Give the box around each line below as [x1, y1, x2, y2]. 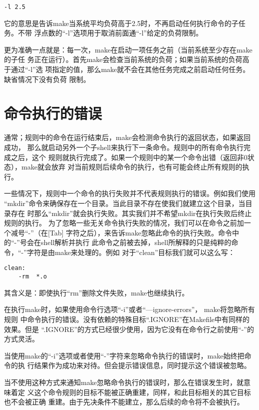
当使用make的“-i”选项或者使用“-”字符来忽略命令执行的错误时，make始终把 [4, 350, 245, 360]
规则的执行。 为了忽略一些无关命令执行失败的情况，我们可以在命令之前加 [4, 217, 244, 228]
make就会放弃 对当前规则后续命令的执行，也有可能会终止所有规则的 [21, 161, 243, 172]
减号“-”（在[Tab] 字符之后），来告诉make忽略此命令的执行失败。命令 [10, 227, 232, 237]
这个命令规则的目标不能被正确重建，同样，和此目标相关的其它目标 [34, 386, 251, 397]
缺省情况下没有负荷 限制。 [4, 73, 90, 84]
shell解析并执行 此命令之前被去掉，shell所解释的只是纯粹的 [40, 237, 232, 247]
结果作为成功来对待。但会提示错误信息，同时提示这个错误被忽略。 [34, 360, 251, 370]
